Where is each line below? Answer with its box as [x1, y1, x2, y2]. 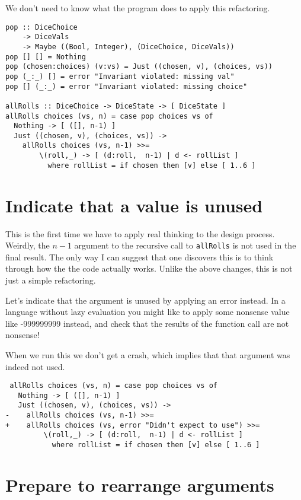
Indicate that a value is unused [5, 193, 263, 217]
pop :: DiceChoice [5, 23, 78, 31]
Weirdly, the [5, 239, 50, 251]
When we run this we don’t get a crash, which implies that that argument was [5, 348, 290, 361]
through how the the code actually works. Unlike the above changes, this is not [5, 262, 293, 275]
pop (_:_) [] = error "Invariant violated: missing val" [5, 72, 235, 81]
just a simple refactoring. [5, 274, 96, 286]
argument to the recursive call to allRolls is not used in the [74, 239, 296, 251]
